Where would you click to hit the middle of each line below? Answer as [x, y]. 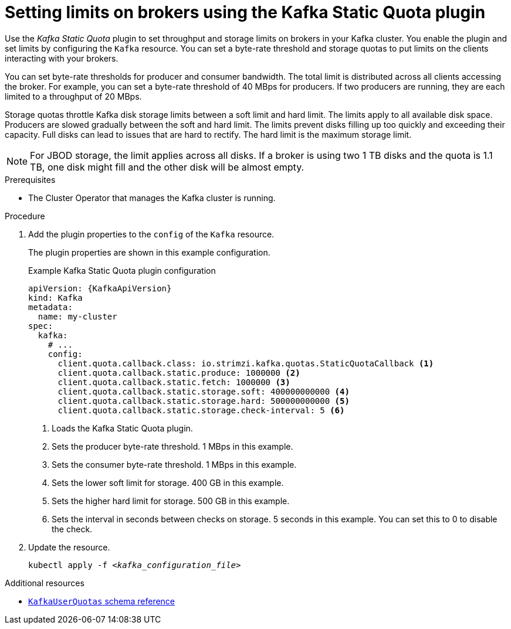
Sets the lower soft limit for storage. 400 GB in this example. [168, 482]
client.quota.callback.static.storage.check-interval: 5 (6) [201, 410]
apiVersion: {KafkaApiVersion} [100, 288]
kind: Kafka [55, 297]
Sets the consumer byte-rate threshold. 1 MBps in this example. [174, 464]
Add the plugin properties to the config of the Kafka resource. [151, 234]
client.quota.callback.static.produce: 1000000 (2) [179, 373]
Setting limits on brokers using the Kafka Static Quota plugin [245, 12]
